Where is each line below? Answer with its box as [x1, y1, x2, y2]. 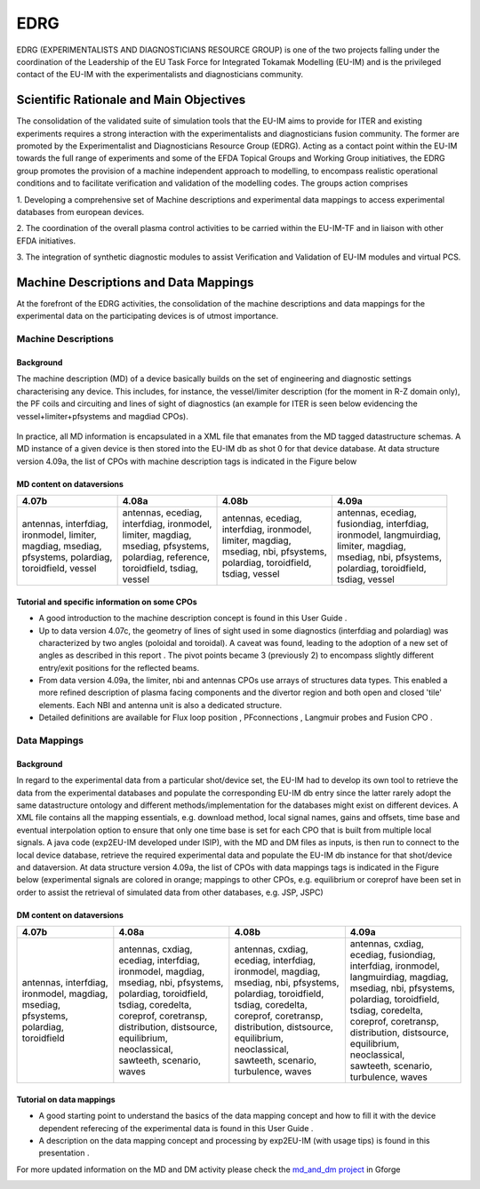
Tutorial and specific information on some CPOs [16, 596, 197, 607]
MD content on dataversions [16, 478, 124, 489]
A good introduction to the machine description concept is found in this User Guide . [38, 613, 348, 624]
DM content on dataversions [16, 909, 124, 920]
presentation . [38, 1147, 90, 1159]
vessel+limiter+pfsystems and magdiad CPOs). [16, 411, 188, 421]
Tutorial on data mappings [16, 1094, 116, 1105]
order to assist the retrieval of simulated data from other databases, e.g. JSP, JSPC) [16, 887, 324, 898]
